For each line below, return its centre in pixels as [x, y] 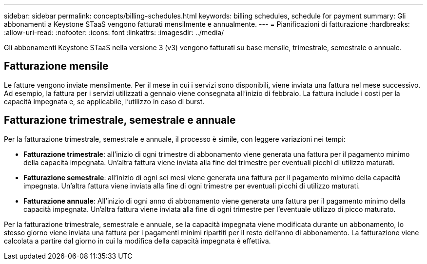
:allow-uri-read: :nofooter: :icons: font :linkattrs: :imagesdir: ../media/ [114, 32]
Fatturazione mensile [56, 66]
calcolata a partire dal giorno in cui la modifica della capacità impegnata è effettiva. [137, 241]
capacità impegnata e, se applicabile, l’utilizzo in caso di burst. [104, 101]
